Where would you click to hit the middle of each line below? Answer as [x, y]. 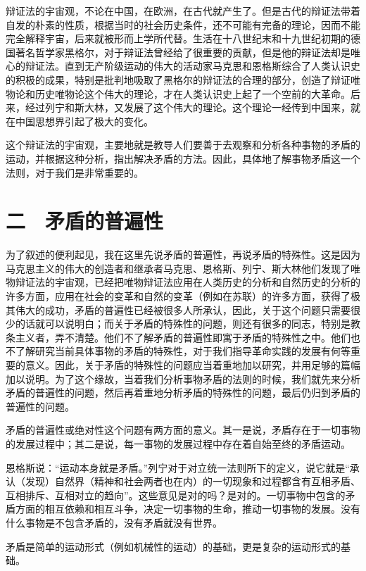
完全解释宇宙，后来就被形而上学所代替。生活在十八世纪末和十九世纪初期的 [178, 38]
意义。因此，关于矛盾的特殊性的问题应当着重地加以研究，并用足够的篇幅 [193, 365]
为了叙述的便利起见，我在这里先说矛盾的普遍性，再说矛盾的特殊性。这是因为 [183, 255]
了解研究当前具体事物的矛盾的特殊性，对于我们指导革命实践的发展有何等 [183, 351]
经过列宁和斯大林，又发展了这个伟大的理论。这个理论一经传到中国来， [188, 107]
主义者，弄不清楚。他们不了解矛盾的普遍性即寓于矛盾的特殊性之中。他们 [183, 337]
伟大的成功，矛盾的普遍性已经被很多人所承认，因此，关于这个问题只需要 [183, 309]
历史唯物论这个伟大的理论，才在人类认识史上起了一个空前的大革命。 [193, 93]
